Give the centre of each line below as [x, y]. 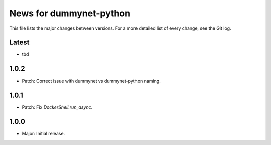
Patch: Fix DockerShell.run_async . [57, 107]
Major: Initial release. [43, 134]
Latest [19, 43]
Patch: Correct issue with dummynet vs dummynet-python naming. [91, 81]
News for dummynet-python [70, 13]
